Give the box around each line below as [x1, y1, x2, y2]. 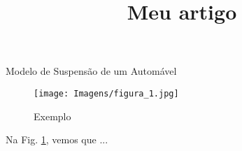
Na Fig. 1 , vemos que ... [6, 132, 108, 147]
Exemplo [34, 108, 71, 123]
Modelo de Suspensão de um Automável [6, 64, 177, 78]
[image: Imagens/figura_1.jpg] [34, 88, 179, 99]
